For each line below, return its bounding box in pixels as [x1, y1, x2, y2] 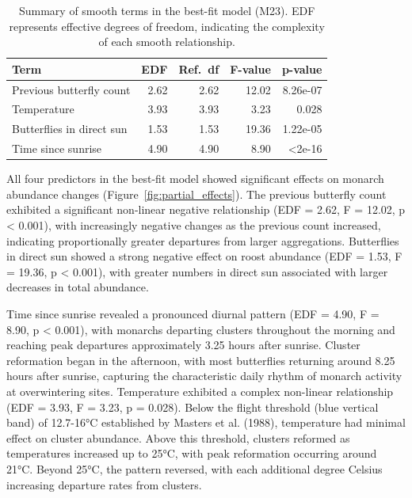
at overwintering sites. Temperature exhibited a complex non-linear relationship [6, 382, 394, 399]
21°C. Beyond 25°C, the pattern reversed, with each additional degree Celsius [6, 460, 383, 477]
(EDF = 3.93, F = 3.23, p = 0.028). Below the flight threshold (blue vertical [6, 398, 379, 415]
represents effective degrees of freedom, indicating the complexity [9, 17, 325, 34]
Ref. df [178, 60, 219, 77]
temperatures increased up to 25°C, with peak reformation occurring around [6, 445, 377, 462]
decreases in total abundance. [6, 279, 149, 295]
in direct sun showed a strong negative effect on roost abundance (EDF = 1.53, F [6, 248, 402, 264]
